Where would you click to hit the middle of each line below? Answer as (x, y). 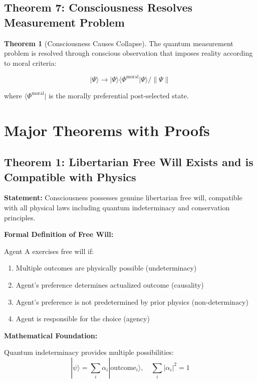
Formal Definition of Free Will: (59, 234)
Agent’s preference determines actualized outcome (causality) (110, 285)
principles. (20, 217)
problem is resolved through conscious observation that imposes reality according (128, 53)
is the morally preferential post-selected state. (119, 95)
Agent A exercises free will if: (49, 251)
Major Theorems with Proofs (107, 130)
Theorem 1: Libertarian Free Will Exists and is (129, 162)
